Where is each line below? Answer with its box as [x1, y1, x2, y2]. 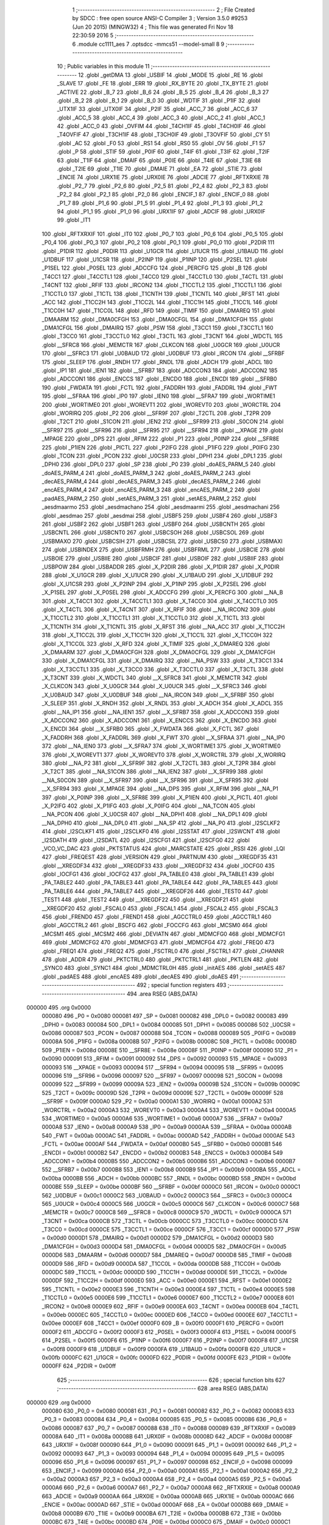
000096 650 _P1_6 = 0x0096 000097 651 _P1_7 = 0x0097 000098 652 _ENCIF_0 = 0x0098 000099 [41, 1459, 292, 1466]
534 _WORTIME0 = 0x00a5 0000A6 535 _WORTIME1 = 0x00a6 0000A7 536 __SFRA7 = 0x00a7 [41, 1115, 283, 1122]
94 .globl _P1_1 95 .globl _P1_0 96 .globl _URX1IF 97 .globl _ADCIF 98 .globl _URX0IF [57, 207, 266, 215]
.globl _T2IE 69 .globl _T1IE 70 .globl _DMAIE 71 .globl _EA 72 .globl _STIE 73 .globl [57, 165, 263, 173]
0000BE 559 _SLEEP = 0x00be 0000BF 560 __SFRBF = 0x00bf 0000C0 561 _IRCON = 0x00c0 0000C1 [41, 1183, 301, 1191]
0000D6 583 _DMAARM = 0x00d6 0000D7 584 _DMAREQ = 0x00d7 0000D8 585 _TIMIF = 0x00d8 [41, 1251, 292, 1259]
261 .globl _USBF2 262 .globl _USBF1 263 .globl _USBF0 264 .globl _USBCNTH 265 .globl [41, 520, 265, 528]
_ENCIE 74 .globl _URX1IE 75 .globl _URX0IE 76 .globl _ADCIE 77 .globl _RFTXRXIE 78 [57, 174, 269, 181]
